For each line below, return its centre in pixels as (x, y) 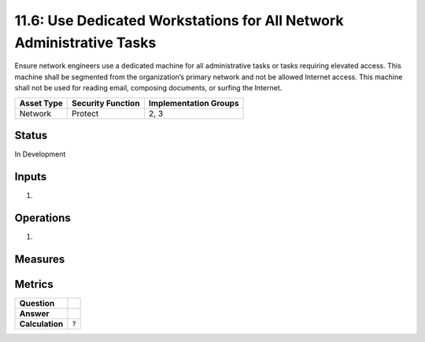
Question (37, 303)
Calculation (41, 324)
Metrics (34, 284)
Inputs (31, 177)
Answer (35, 313)
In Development (40, 154)
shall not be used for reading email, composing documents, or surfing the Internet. (148, 88)
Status (31, 135)
